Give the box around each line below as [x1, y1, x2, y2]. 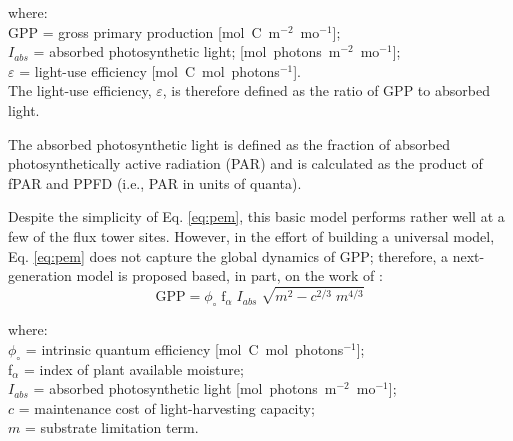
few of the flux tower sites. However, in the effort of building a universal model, [8, 225, 495, 246]
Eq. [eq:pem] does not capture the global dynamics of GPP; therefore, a [8, 245, 449, 266]
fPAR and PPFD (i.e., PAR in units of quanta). [8, 172, 302, 193]
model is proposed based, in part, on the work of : [76, 265, 383, 286]
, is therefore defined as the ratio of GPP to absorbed [162, 80, 490, 101]
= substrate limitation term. [24, 417, 199, 438]
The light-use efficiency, [8, 80, 152, 101]
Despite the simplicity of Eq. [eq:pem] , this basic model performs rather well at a [8, 206, 505, 227]
